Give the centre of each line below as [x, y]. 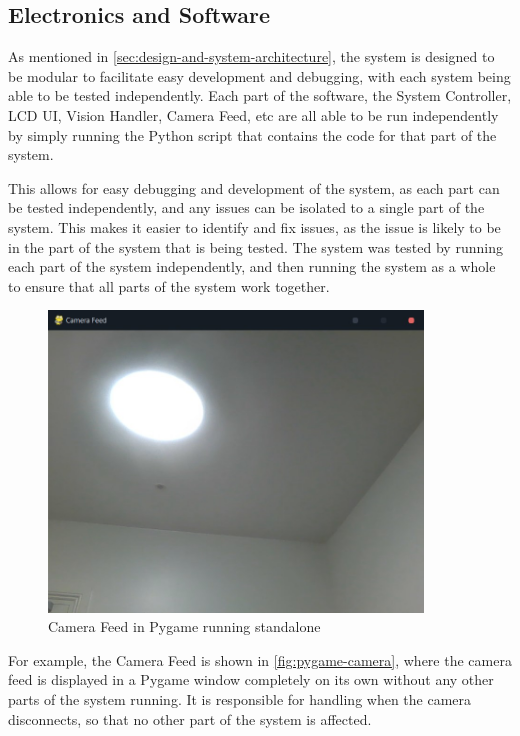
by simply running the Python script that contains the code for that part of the [252, 134]
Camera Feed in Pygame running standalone [184, 626]
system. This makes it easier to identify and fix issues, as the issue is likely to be [254, 226]
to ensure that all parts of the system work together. [169, 285]
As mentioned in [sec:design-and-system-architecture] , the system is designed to [251, 56]
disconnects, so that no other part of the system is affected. [190, 718]
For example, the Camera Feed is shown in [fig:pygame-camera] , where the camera [260, 659]
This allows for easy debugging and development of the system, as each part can [254, 187]
